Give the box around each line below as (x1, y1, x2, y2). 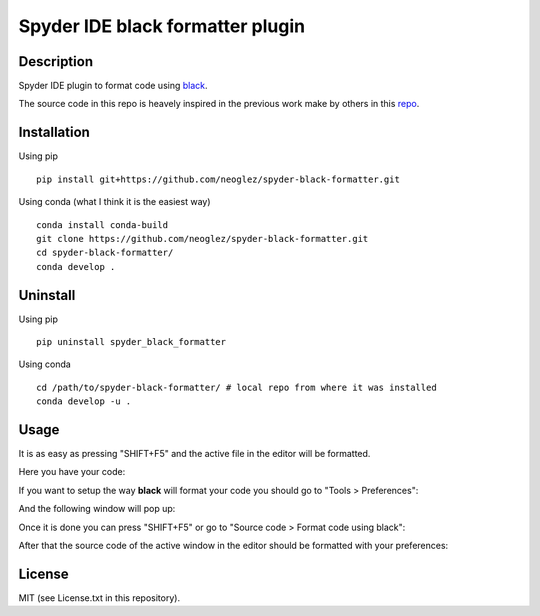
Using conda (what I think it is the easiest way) (18, 196, 211, 208)
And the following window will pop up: (18, 503, 176, 515)
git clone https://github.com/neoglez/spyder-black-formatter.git (36, 233, 369, 244)
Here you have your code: (18, 466, 126, 478)
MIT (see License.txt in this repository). (18, 591, 180, 604)
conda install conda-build (36, 219, 169, 230)
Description (18, 53, 94, 70)
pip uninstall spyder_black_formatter (36, 336, 227, 347)
